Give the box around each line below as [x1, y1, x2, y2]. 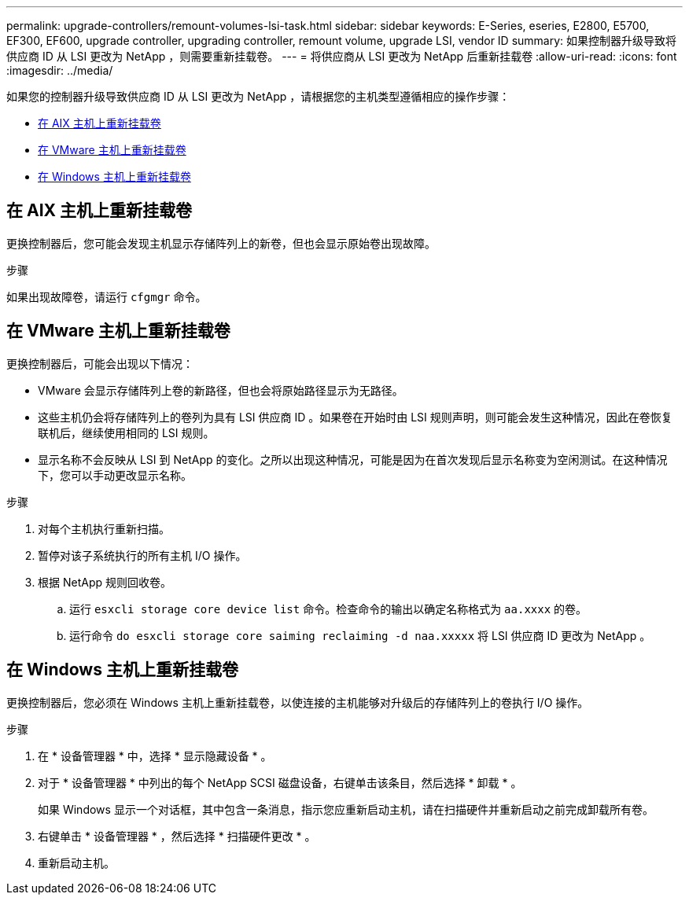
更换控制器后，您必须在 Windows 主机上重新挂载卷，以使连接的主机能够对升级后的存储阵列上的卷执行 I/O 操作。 [6, 695, 589, 709]
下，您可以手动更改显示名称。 [38, 468, 192, 482]
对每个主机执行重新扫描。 [38, 521, 170, 535]
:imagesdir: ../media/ [6, 64, 113, 77]
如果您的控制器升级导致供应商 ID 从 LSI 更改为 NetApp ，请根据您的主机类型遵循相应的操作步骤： [6, 90, 510, 103]
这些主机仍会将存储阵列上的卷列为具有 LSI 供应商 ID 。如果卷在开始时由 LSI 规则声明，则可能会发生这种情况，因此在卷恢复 [38, 410, 672, 424]
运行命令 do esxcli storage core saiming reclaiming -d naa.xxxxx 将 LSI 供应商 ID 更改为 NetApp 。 [69, 628, 651, 642]
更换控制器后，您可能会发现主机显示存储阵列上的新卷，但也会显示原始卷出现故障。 [6, 236, 436, 250]
